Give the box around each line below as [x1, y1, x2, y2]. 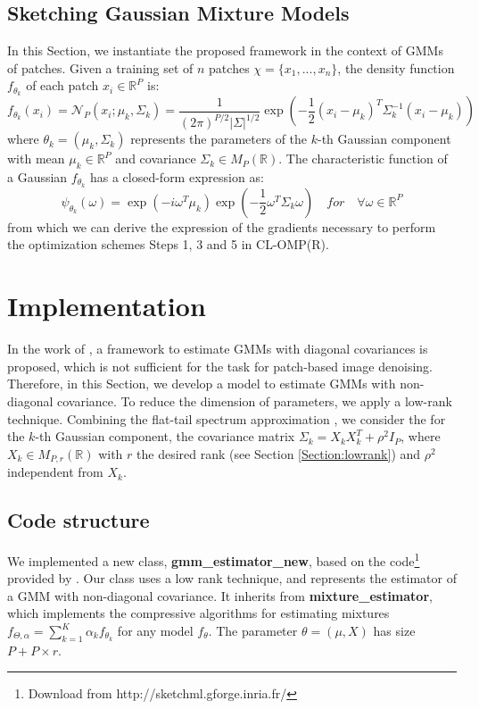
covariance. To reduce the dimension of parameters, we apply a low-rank [57, 391, 452, 410]
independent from [7, 463, 103, 481]
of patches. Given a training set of [7, 58, 194, 77]
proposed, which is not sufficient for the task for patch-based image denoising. [7, 356, 433, 375]
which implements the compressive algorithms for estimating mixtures [7, 604, 390, 622]
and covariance [115, 149, 196, 168]
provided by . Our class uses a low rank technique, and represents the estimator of [7, 569, 457, 588]
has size [373, 621, 416, 639]
